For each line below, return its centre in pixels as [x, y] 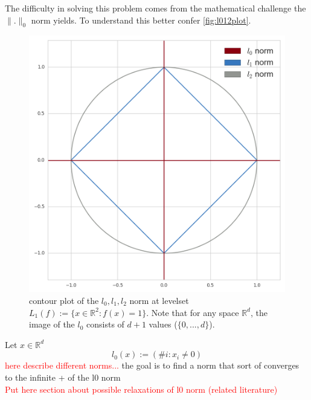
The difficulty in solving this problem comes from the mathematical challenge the [155, 8]
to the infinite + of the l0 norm [63, 377]
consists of [105, 324]
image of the [52, 324]
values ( [163, 324]
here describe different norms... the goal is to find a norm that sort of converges [152, 365]
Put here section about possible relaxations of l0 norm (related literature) [141, 389]
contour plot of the [64, 300]
